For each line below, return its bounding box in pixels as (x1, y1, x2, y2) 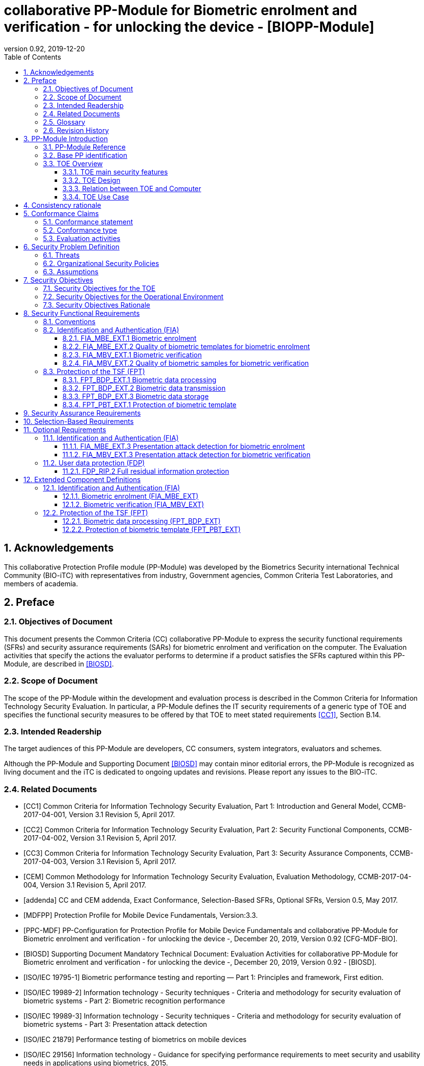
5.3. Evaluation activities (43, 234, 121, 243)
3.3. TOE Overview (43, 159, 103, 168)
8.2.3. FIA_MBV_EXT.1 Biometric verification (62, 350, 202, 359)
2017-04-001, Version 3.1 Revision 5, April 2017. (23, 810, 175, 819)
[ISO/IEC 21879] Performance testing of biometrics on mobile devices (23, 1035, 247, 1044)
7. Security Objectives (23, 275, 93, 284)
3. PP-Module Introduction (23, 134, 108, 143)
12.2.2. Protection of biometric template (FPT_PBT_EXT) (62, 525, 241, 533)
